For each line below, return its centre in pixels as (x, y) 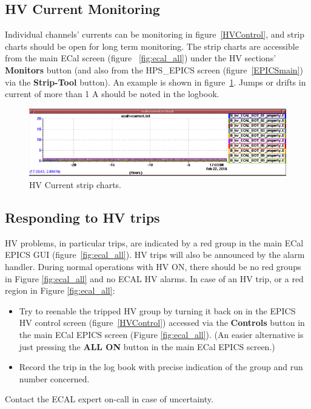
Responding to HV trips (82, 217)
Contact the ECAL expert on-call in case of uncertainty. (109, 399)
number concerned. (54, 378)
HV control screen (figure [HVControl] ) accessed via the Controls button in (162, 323)
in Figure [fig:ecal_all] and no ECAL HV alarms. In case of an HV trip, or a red (154, 278)
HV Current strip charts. (75, 184)
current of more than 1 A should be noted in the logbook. (112, 94)
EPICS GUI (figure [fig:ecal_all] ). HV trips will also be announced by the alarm (155, 255)
